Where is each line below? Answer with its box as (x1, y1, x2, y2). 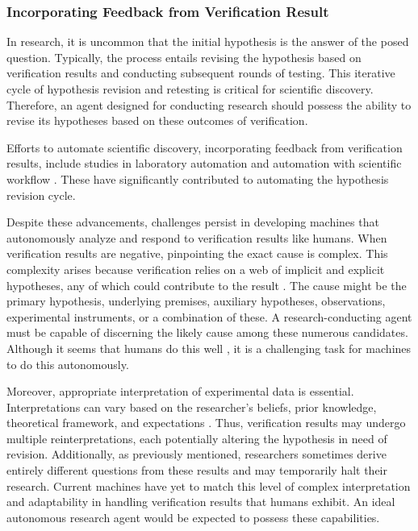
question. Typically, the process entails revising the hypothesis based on (6, 48, 362, 65)
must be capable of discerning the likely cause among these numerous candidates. (6, 324, 408, 341)
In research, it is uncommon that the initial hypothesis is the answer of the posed (6, 33, 409, 50)
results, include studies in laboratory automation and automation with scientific (6, 155, 402, 172)
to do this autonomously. (6, 355, 129, 372)
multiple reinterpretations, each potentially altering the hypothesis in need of (6, 429, 387, 446)
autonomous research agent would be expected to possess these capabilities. (6, 508, 380, 525)
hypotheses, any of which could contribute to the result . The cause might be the (6, 276, 407, 293)
